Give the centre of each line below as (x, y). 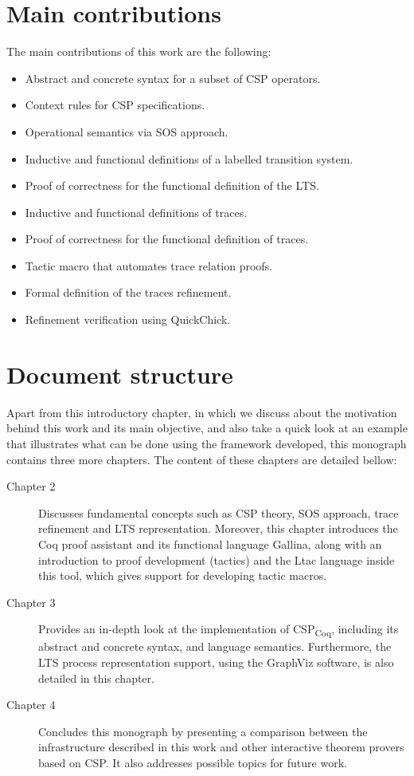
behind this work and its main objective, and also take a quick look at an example (207, 428)
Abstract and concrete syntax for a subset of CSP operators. (173, 78)
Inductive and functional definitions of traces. (136, 212)
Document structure (120, 374)
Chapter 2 (31, 486)
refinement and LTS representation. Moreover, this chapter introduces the (218, 528)
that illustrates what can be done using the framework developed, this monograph (207, 443)
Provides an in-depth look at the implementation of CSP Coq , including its (219, 630)
